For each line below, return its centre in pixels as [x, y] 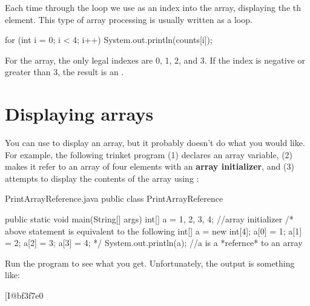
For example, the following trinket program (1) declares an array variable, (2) [149, 154]
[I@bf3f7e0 [24, 295]
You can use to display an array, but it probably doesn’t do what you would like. [155, 143]
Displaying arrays [79, 114]
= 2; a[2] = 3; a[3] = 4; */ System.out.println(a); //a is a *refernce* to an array [154, 243]
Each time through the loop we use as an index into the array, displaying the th [153, 7]
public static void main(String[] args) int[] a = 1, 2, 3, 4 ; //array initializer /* [149, 219]
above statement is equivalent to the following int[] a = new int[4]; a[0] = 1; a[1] [153, 231]
